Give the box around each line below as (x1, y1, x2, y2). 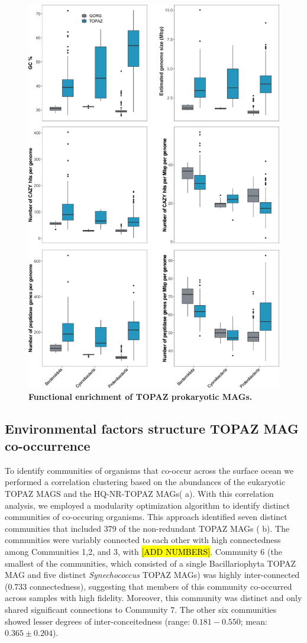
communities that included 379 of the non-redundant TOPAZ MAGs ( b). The (5, 522, 290, 534)
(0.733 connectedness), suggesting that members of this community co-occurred (5, 580, 292, 592)
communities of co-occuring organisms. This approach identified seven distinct (5, 510, 287, 523)
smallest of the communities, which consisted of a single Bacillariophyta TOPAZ (5, 557, 296, 569)
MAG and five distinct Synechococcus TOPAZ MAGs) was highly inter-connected (5, 568, 300, 581)
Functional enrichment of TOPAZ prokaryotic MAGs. (28, 390, 253, 402)
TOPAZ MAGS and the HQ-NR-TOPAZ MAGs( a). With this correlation (5, 487, 274, 499)
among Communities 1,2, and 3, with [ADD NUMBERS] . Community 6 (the (5, 545, 282, 557)
